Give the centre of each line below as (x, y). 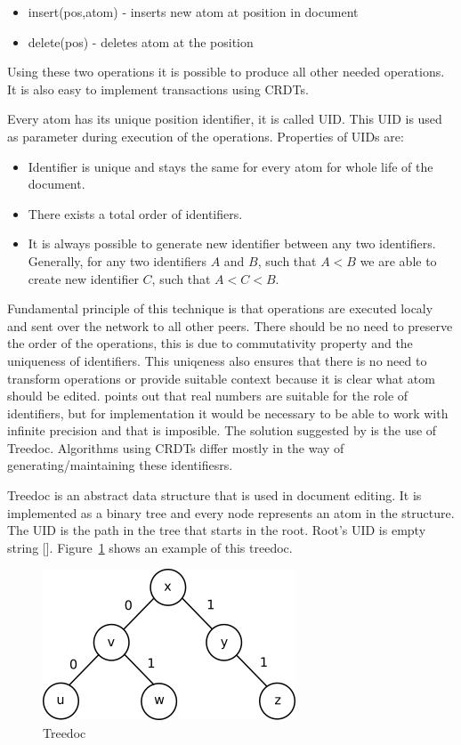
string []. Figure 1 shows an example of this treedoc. (150, 547)
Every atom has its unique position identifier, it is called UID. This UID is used (225, 119)
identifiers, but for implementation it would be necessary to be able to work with (228, 413)
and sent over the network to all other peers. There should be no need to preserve (230, 325)
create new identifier (83, 278)
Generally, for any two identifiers (117, 260)
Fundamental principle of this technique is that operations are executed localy (220, 308)
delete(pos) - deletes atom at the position (141, 41)
